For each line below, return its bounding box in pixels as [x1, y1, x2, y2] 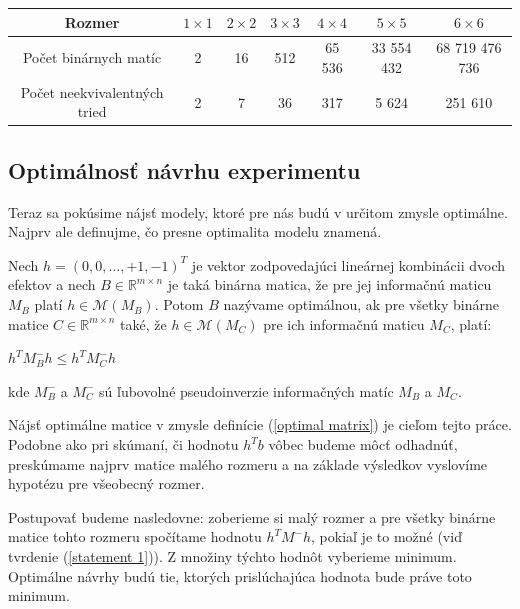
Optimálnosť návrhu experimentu [8, 154, 361, 185]
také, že [120, 313, 167, 334]
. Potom [154, 294, 204, 315]
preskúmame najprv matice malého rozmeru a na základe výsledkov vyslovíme [8, 453, 488, 474]
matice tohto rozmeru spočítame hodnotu [8, 526, 262, 547]
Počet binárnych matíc [22, 47, 162, 68]
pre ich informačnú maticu [263, 313, 425, 334]
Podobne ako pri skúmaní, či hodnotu [8, 434, 239, 455]
